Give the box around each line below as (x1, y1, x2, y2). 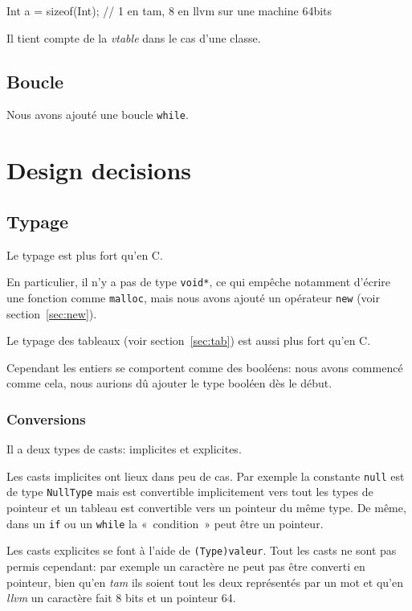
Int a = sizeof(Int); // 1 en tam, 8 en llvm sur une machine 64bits (6, 2, 332, 18)
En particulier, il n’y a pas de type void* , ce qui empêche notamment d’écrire (6, 273, 390, 290)
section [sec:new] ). (6, 305, 97, 322)
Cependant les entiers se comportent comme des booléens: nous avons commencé (6, 359, 403, 375)
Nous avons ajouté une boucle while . (6, 106, 189, 123)
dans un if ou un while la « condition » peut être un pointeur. (6, 515, 324, 531)
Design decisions (6, 154, 192, 187)
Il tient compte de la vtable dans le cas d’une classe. (6, 29, 261, 46)
